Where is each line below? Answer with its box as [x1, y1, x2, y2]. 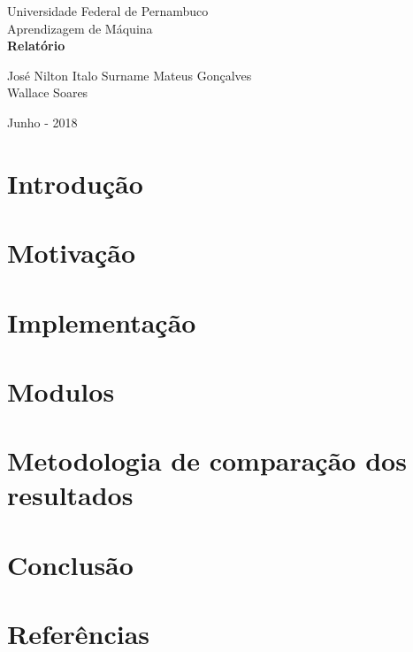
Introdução [7, 165, 143, 201]
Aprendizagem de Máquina [7, 19, 153, 37]
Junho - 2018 [7, 112, 78, 131]
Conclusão [7, 546, 134, 582]
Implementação [7, 303, 196, 340]
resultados [7, 477, 134, 513]
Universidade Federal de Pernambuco [7, 2, 209, 19]
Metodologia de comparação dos [7, 442, 407, 479]
